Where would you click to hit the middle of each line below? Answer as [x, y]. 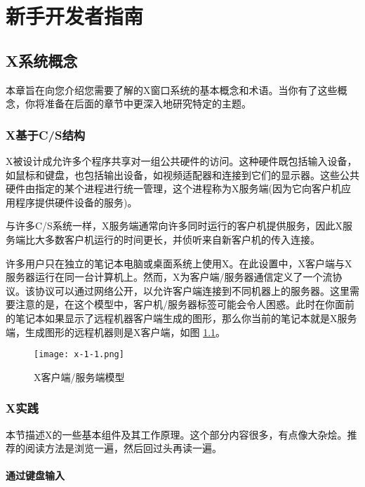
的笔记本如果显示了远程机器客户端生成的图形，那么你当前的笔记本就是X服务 [181, 318]
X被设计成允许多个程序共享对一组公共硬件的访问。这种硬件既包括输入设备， [181, 160]
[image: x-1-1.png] [79, 355]
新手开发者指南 [75, 16]
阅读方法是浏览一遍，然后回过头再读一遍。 [123, 448]
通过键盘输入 [35, 475]
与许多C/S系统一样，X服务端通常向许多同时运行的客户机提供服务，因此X [174, 226]
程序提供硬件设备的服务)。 [76, 202]
